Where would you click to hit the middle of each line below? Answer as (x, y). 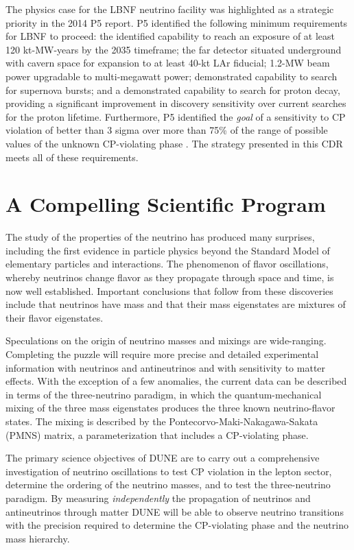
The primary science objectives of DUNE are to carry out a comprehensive (163, 458)
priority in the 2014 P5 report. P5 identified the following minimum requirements (177, 22)
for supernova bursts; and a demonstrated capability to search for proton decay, (173, 89)
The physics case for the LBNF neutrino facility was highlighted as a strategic (170, 9)
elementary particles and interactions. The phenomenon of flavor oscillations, (167, 264)
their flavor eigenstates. (55, 317)
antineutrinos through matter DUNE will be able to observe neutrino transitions (175, 511)
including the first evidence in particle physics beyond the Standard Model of (168, 250)
